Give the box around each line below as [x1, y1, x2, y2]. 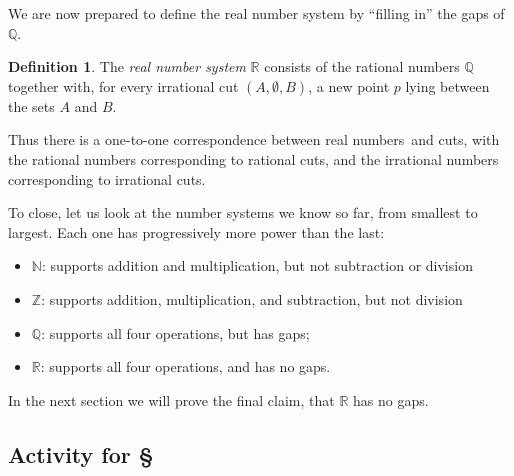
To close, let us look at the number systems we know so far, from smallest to [8, 202, 478, 223]
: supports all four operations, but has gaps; [41, 322, 310, 343]
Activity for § [8, 438, 154, 469]
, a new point [308, 75, 390, 96]
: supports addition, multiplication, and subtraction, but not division [41, 288, 463, 309]
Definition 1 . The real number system [8, 56, 246, 77]
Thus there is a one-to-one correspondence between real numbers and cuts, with [8, 129, 500, 150]
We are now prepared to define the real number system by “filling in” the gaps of [8, 3, 505, 23]
